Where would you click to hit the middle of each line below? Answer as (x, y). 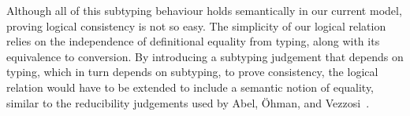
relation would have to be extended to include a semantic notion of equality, (190, 87)
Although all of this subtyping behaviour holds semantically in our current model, (204, 10)
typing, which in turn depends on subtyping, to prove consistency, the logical (192, 72)
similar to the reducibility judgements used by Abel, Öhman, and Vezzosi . (188, 102)
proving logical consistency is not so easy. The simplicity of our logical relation (196, 25)
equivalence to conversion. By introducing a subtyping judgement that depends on (205, 56)
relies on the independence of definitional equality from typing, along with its (193, 41)
